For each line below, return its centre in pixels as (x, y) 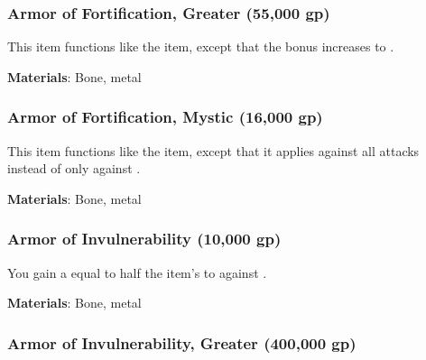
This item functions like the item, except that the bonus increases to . (201, 46)
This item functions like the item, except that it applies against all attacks (213, 150)
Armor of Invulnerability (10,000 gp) (144, 239)
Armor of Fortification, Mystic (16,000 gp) (165, 117)
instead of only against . (74, 168)
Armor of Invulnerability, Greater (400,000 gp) (182, 342)
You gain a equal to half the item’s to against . (137, 272)
